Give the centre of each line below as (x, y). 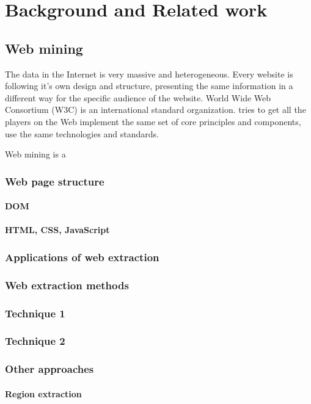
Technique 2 (35, 341)
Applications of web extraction (82, 257)
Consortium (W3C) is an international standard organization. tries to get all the (155, 110)
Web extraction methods (67, 285)
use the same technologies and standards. (82, 133)
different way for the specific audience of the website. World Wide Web (138, 97)
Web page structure (55, 181)
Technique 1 (35, 313)
